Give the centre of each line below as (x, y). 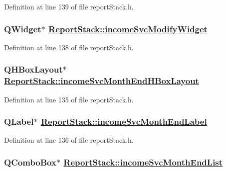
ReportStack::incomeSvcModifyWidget (128, 29)
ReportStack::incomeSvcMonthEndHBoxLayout (102, 81)
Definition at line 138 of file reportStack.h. (69, 47)
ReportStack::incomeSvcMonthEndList (143, 162)
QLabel (19, 122)
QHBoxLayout (33, 69)
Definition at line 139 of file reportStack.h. (69, 6)
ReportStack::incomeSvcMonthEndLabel (124, 122)
